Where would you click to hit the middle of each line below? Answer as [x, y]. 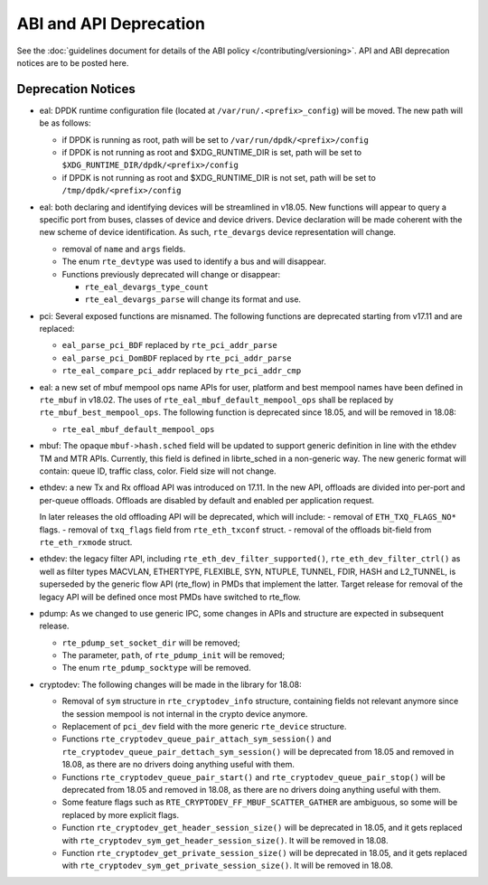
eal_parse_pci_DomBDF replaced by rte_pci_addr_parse [177, 358]
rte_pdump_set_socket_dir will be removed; [151, 643]
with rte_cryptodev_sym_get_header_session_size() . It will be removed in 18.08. [225, 840]
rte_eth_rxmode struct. [86, 541]
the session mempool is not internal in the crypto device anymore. [185, 713]
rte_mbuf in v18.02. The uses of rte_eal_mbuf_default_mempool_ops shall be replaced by [216, 400]
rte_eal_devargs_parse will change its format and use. [193, 299]
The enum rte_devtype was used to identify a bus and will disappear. [194, 261]
